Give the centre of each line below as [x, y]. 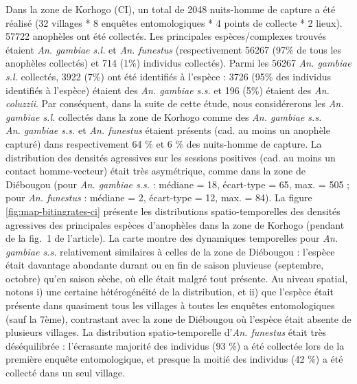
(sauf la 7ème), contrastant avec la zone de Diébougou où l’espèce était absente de [178, 318]
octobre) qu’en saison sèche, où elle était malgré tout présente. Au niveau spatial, [177, 278]
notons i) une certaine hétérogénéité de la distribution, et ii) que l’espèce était [170, 292]
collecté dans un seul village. [65, 373]
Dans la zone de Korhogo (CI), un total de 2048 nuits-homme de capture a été [171, 9]
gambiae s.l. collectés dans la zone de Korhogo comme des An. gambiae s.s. [164, 116]
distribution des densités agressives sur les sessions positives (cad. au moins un [171, 157]
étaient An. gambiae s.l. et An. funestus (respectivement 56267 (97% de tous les [174, 49]
